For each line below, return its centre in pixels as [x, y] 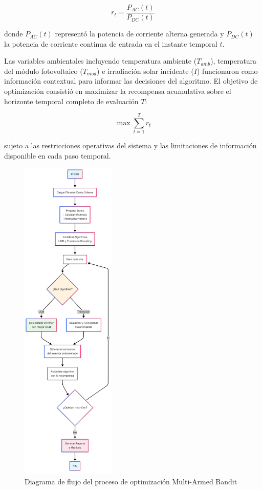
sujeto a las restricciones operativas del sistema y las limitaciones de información [130, 145]
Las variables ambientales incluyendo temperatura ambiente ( [101, 61]
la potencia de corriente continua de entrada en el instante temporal [111, 43]
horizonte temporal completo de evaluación [71, 101]
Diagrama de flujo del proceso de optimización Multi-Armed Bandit [131, 481]
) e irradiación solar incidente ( [145, 71]
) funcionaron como [227, 71]
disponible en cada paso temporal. [58, 155]
